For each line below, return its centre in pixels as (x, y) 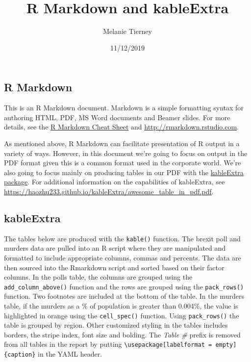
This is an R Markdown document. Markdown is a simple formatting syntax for (124, 108)
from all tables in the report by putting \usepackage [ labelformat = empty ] (120, 344)
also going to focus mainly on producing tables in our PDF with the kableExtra (124, 172)
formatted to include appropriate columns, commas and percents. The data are (123, 257)
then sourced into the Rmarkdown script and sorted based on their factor (114, 267)
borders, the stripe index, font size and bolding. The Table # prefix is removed (122, 334)
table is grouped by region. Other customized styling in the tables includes (116, 325)
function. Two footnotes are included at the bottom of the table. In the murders (124, 296)
